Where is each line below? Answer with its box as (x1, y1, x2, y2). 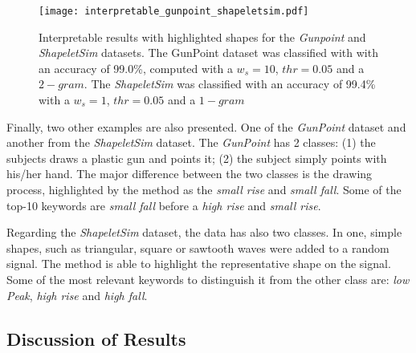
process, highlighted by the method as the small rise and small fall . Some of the (6, 181, 402, 197)
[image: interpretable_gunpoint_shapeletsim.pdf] (39, 6, 309, 17)
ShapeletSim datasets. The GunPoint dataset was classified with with (39, 44, 378, 61)
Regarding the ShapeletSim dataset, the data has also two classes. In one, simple (6, 224, 402, 241)
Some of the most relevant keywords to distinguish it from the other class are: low (6, 270, 410, 287)
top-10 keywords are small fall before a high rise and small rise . (6, 197, 321, 213)
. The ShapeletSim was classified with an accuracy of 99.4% (84, 75, 376, 92)
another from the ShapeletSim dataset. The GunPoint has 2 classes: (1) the (6, 134, 376, 151)
